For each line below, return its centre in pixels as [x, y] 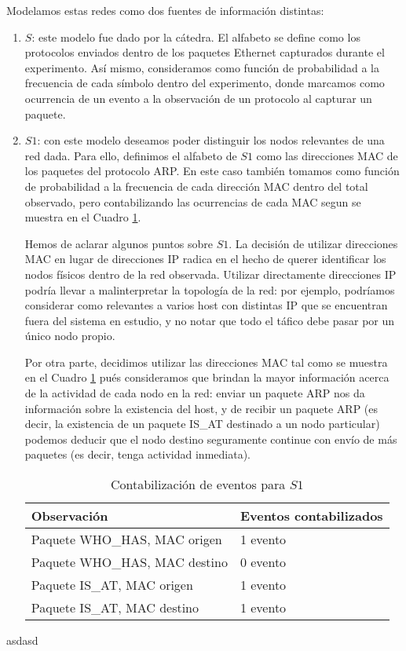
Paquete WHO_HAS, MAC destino [129, 562]
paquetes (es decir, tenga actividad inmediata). [137, 454]
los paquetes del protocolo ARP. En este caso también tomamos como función [212, 171]
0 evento [263, 562]
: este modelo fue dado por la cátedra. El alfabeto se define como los [196, 37]
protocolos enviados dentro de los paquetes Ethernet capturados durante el [205, 52]
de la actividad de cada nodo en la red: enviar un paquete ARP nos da [195, 393]
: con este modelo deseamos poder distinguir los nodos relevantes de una [211, 140]
